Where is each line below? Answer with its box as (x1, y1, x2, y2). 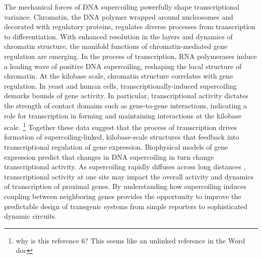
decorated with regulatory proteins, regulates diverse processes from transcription (4, 21, 256, 32)
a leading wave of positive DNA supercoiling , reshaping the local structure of (4, 60, 242, 71)
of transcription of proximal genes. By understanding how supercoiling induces (4, 181, 246, 191)
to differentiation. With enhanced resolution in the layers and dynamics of (4, 31, 233, 41)
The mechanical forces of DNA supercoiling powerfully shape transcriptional (4, 2, 239, 12)
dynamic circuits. (4, 211, 57, 221)
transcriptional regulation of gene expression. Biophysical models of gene (4, 141, 228, 152)
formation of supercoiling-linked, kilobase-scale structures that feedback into (4, 132, 239, 142)
